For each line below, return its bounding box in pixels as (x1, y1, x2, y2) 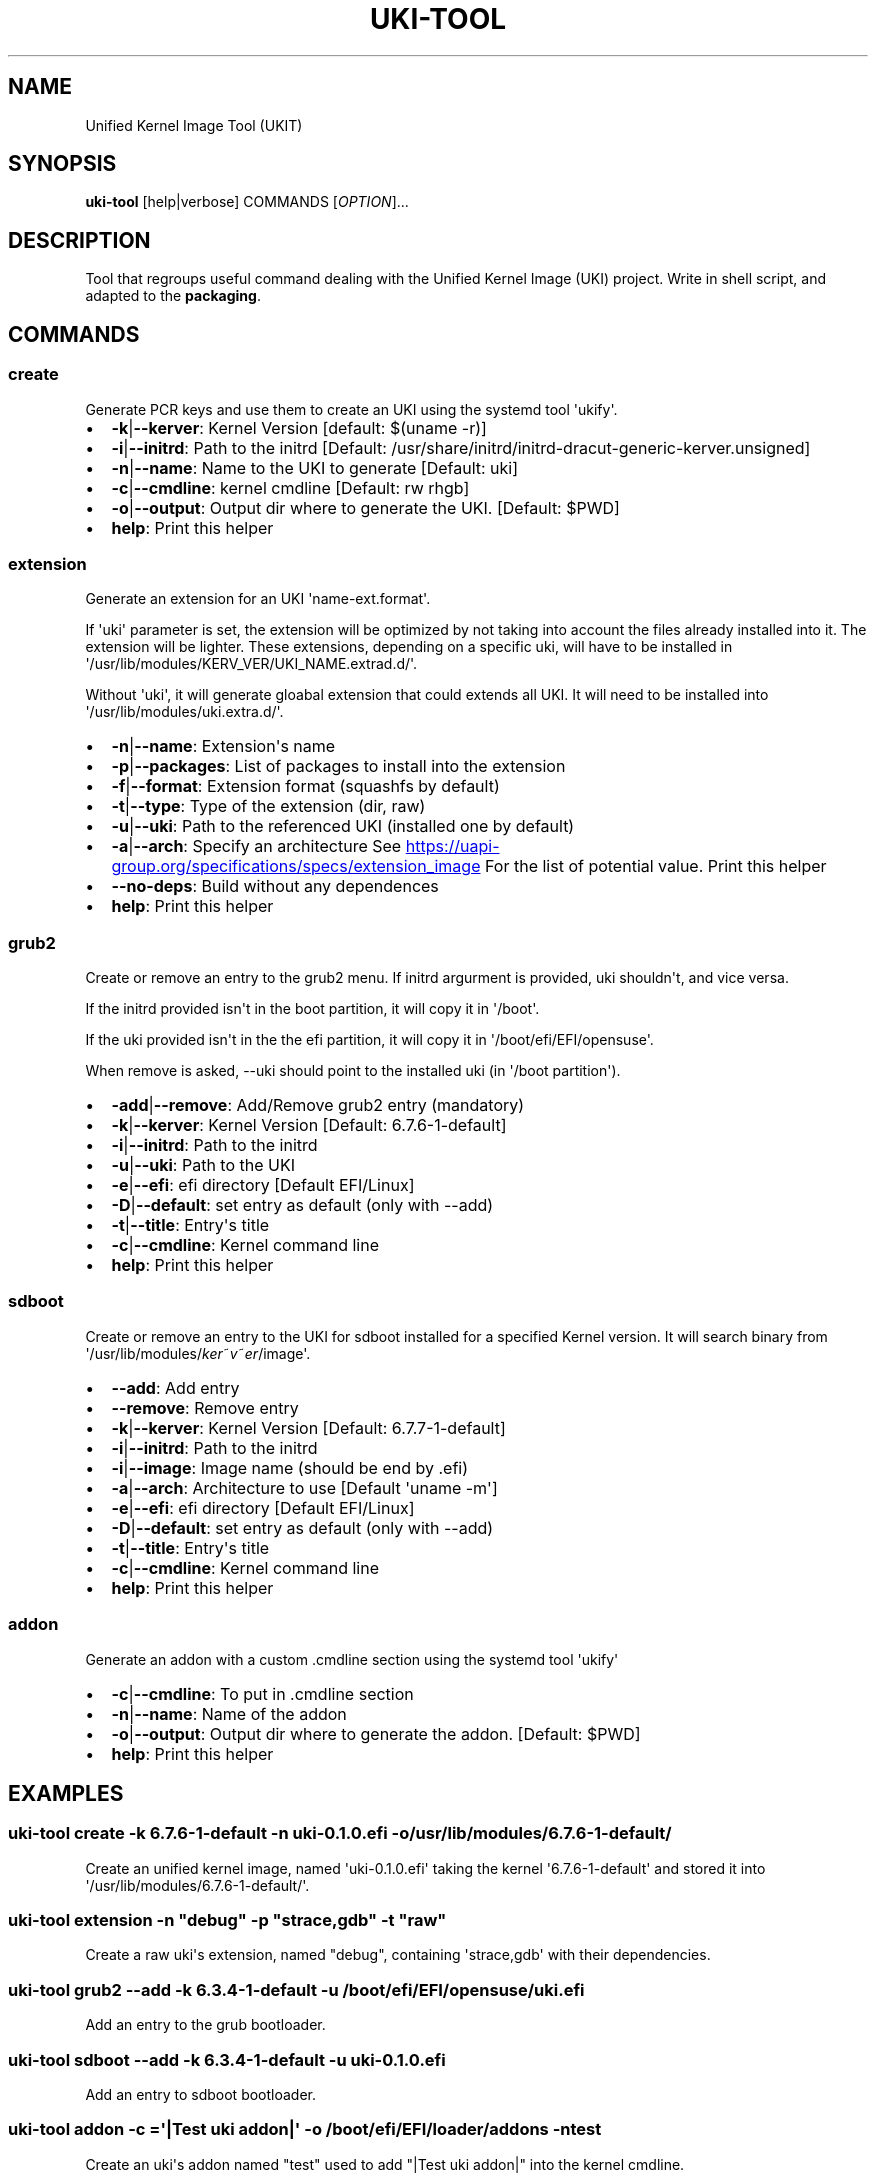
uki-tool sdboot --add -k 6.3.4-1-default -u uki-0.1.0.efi (8, 2049, 446, 2070)
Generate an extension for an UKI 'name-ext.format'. (85, 590, 431, 608)
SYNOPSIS (8, 151, 117, 177)
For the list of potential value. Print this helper (485, 856, 827, 877)
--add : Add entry (111, 1377, 240, 1398)
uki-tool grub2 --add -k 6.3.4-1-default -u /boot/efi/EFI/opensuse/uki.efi (8, 1979, 585, 2000)
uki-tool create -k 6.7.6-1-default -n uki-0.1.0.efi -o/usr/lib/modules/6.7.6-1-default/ (8, 1823, 672, 1844)
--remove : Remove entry (111, 1397, 299, 1418)
